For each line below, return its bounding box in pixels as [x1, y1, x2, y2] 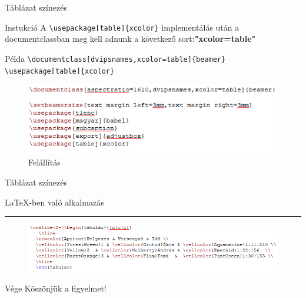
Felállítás [28, 156, 61, 168]
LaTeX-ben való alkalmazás [5, 196, 104, 208]
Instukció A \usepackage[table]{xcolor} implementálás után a [5, 21, 240, 33]
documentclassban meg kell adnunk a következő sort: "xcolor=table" [5, 32, 256, 45]
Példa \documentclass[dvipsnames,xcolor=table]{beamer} [5, 52, 226, 64]
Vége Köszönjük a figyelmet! [5, 282, 107, 294]
